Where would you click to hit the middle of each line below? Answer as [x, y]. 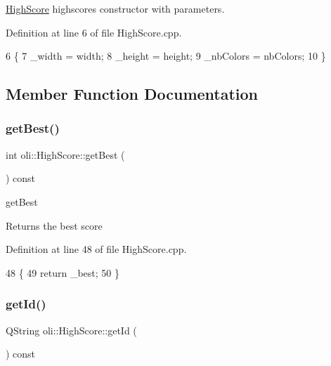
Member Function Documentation [132, 94]
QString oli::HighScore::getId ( [71, 330]
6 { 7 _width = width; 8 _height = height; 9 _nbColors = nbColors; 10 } [166, 56]
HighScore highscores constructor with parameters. [115, 8]
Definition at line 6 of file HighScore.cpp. [94, 32]
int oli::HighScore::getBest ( [65, 154]
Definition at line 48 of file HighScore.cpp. [96, 249]
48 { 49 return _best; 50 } [63, 272]
